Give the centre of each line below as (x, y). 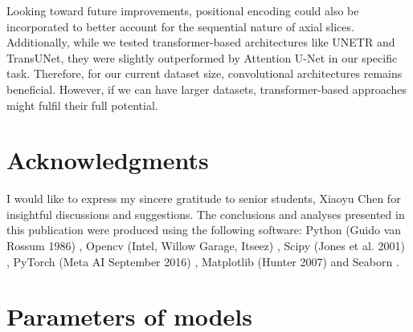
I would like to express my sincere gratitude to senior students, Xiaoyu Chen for (204, 198)
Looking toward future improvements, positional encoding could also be (183, 10)
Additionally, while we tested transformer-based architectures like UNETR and (201, 42)
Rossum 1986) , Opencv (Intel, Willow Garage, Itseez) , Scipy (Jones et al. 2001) (206, 246)
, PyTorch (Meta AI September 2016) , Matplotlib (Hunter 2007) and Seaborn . (203, 261)
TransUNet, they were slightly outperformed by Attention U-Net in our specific (202, 57)
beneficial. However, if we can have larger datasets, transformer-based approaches (207, 89)
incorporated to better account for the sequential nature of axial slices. (180, 26)
